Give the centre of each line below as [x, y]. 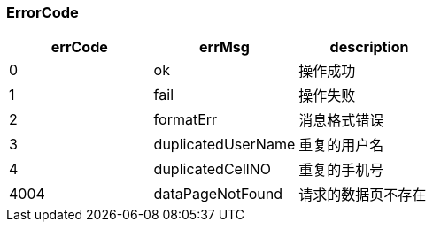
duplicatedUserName [224, 145]
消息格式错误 [341, 121]
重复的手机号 [341, 170]
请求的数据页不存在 [363, 195]
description [369, 47]
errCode [79, 47]
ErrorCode [43, 12]
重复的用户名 [341, 145]
